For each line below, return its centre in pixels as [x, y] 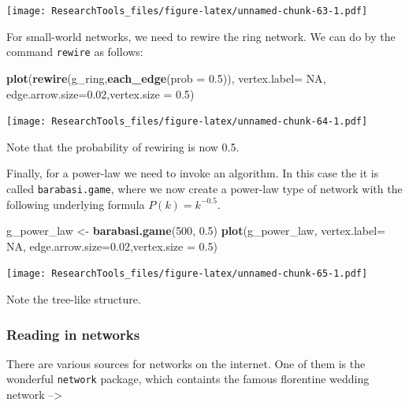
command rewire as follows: [75, 52]
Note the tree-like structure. [74, 299]
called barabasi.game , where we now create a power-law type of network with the [204, 188]
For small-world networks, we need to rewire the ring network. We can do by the [201, 36]
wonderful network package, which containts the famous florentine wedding [188, 379]
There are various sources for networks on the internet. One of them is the [186, 363]
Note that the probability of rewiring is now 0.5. [123, 146]
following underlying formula [76, 204]
